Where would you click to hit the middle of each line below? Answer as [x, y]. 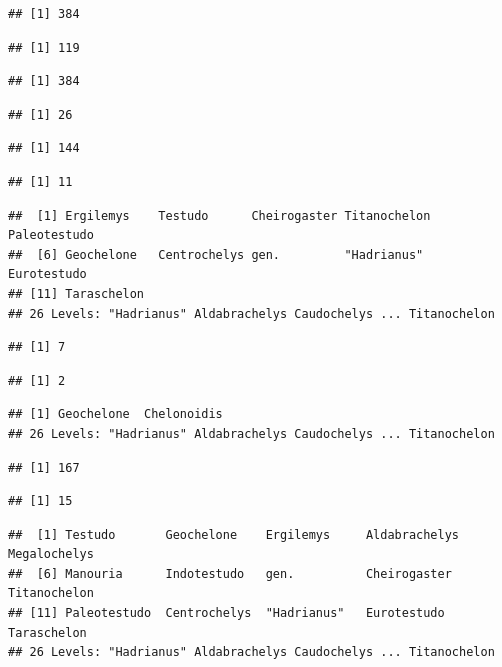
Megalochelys [51, 554]
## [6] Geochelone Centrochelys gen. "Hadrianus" [216, 254]
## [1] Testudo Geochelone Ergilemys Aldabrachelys [234, 534]
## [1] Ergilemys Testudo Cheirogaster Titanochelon [219, 215]
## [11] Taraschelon [76, 293]
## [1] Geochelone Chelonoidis [115, 414]
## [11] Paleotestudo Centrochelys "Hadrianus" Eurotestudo [226, 613]
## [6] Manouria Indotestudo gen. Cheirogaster [230, 573]
